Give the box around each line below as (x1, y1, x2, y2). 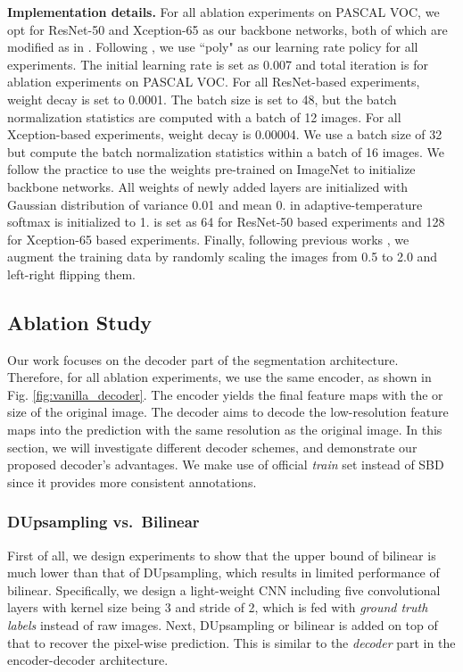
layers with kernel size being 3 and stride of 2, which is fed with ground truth (7, 598, 428, 617)
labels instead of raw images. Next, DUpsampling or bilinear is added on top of (7, 616, 438, 635)
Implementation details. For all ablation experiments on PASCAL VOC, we (7, 3, 440, 21)
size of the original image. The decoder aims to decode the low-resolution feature (7, 402, 449, 421)
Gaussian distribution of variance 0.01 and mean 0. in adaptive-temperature (7, 195, 423, 213)
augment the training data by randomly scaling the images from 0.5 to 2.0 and (7, 247, 438, 266)
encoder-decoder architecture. (7, 651, 169, 669)
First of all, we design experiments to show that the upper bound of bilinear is (7, 545, 436, 564)
